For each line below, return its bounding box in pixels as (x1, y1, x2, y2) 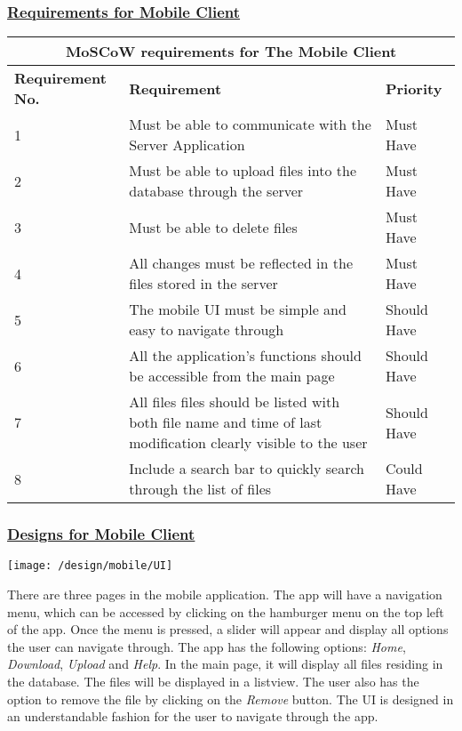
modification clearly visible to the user (129, 432, 368, 454)
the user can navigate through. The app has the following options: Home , (7, 637, 406, 655)
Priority (385, 77, 442, 99)
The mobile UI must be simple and (129, 299, 346, 320)
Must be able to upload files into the (129, 160, 357, 181)
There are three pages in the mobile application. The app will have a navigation (7, 585, 442, 604)
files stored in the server (129, 273, 278, 294)
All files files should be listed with (129, 391, 340, 413)
